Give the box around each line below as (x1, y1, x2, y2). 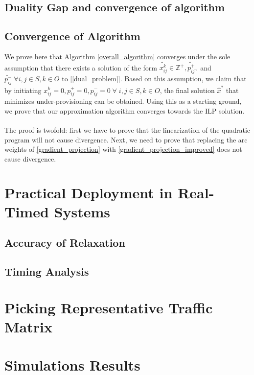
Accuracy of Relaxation (4, 235, 125, 250)
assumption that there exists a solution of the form (4, 62, 157, 72)
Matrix (4, 317, 52, 336)
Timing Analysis (4, 264, 89, 279)
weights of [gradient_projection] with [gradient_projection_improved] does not (4, 144, 242, 154)
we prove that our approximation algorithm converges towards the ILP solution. (4, 105, 245, 116)
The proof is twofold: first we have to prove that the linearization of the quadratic (4, 125, 251, 135)
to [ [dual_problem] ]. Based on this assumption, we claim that (62, 73, 247, 84)
